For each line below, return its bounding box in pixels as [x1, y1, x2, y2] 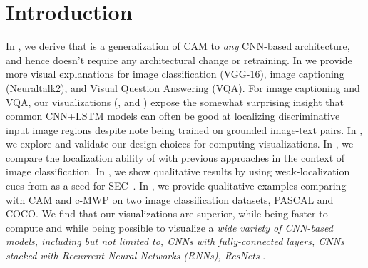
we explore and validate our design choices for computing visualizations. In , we [6, 136, 354, 151]
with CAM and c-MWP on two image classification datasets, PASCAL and [6, 192, 334, 207]
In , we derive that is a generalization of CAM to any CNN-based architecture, [6, 38, 350, 53]
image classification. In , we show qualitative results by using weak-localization [6, 164, 350, 179]
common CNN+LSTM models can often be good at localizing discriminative [6, 108, 340, 123]
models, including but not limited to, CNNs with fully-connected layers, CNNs [6, 234, 344, 249]
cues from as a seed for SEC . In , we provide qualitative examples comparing [6, 178, 347, 193]
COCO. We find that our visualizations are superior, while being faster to [6, 206, 328, 221]
